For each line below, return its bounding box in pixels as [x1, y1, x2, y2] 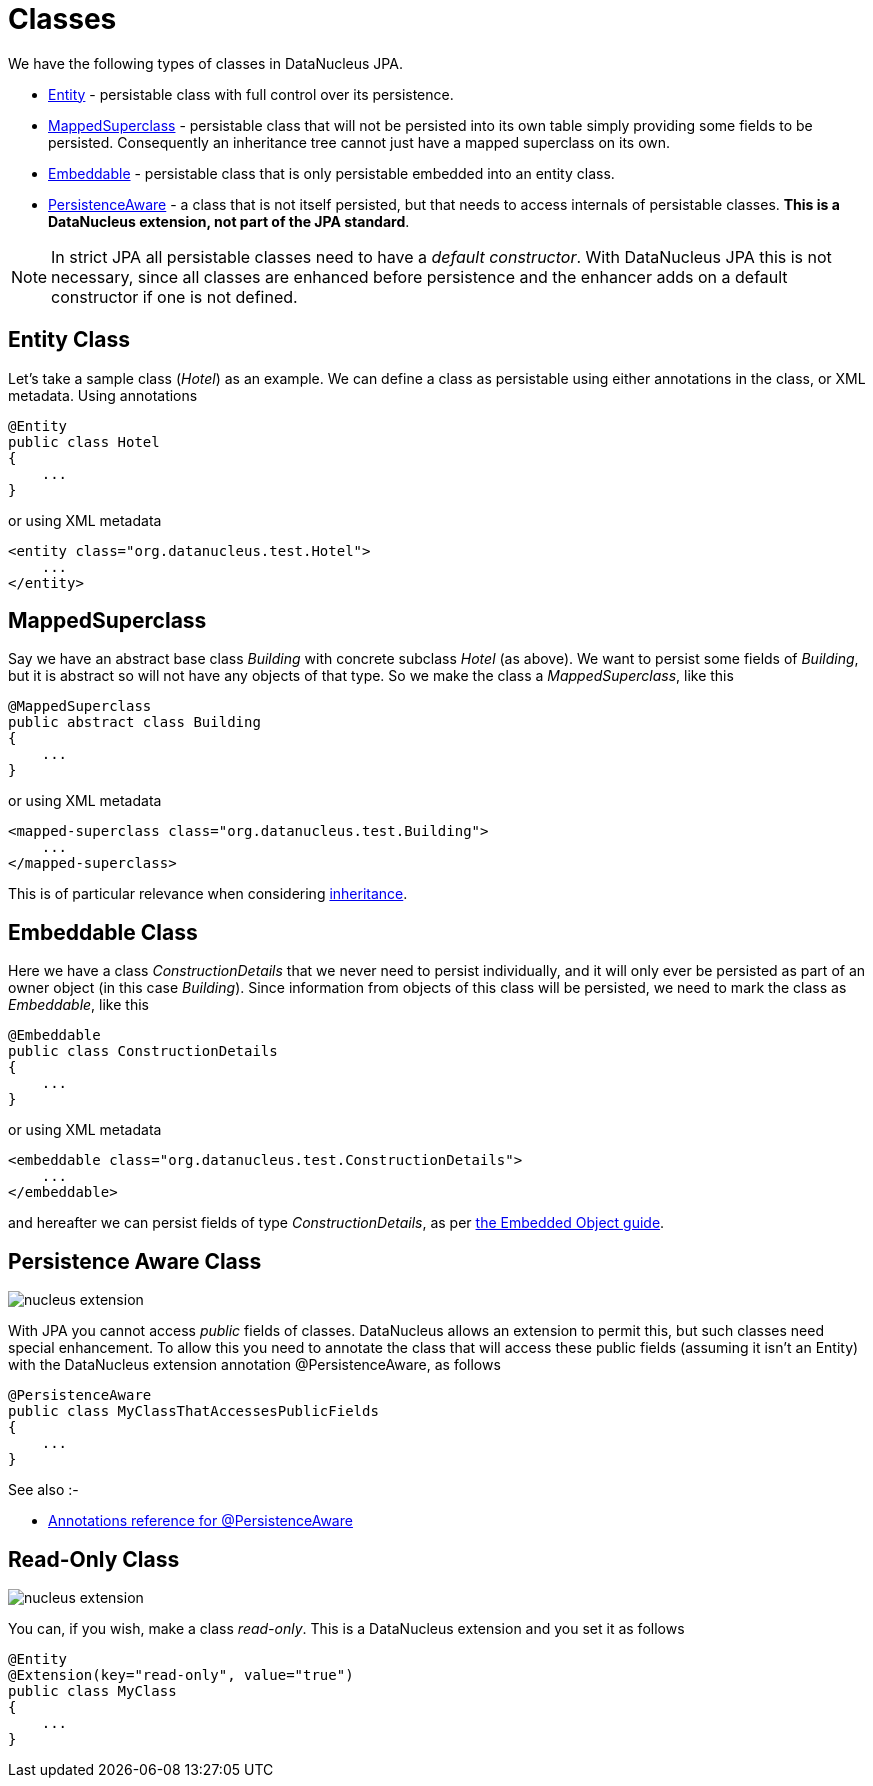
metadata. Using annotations [8, 386, 198, 404]
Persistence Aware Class [8, 1248, 262, 1274]
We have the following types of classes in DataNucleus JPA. [8, 54, 403, 72]
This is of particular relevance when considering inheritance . [8, 885, 408, 903]
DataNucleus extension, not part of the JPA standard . [48, 212, 410, 230]
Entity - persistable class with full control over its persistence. [48, 85, 454, 103]
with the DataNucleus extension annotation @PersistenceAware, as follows [8, 1356, 501, 1374]
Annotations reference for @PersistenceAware [48, 1512, 353, 1530]
